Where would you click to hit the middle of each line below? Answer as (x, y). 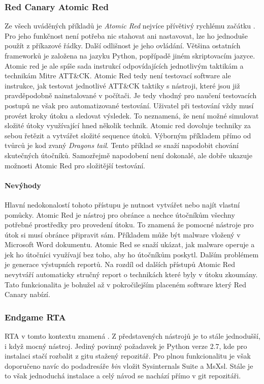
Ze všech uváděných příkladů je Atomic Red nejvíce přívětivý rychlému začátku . (130, 26)
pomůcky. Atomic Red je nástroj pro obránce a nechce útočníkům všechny (120, 214)
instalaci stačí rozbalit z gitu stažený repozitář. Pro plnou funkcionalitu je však (128, 356)
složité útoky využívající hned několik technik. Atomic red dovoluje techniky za (128, 125)
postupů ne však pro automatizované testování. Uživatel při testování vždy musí (129, 105)
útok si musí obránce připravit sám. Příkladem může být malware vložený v (123, 234)
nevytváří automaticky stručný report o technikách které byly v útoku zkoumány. (131, 274)
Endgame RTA (35, 317)
